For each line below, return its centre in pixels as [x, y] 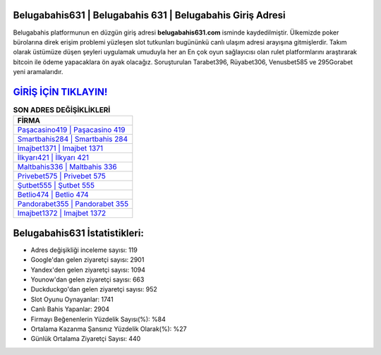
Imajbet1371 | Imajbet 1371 [60, 148]
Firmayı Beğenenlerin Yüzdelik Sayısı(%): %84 [98, 319]
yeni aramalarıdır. [38, 72]
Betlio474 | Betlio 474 [53, 195]
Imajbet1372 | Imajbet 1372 [62, 213]
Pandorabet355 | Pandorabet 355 [73, 204]
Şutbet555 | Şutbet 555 [56, 186]
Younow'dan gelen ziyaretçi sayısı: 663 [87, 279]
